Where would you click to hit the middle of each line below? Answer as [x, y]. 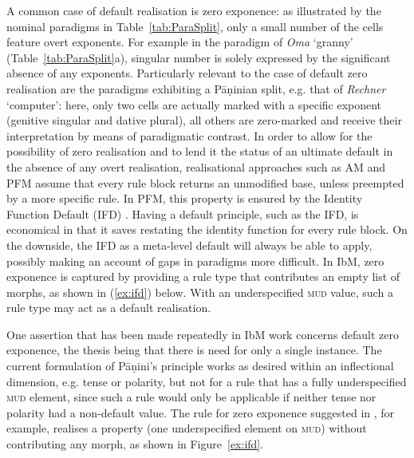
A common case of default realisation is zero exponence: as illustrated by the [194, 10]
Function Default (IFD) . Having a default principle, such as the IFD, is [183, 213]
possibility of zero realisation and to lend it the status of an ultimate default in [200, 151]
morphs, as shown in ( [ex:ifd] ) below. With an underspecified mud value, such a [200, 292]
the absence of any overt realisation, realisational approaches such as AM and [196, 166]
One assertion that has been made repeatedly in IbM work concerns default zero [203, 334]
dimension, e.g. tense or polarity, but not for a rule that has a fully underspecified [207, 381]
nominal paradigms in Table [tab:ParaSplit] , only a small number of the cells [195, 26]
